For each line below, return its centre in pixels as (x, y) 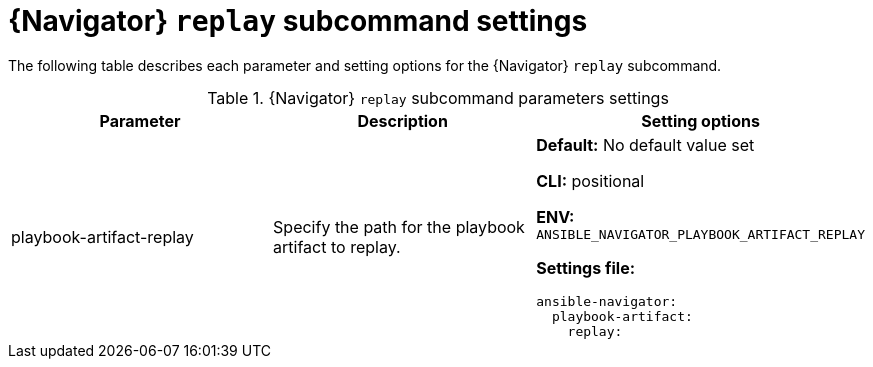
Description (402, 120)
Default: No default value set (645, 144)
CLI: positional (590, 180)
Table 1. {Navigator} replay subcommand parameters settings (438, 97)
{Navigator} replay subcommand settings (298, 21)
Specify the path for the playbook (399, 226)
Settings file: (586, 267)
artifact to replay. (337, 246)
